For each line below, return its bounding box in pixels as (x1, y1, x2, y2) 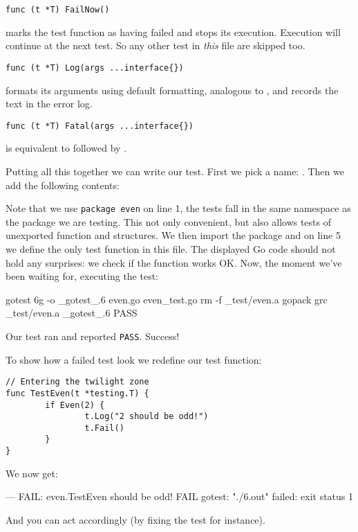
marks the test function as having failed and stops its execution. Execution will (6, 24, 341, 39)
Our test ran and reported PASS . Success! (6, 328, 180, 343)
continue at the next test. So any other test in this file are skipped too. (6, 38, 305, 53)
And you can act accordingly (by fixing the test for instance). (6, 512, 265, 526)
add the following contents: (6, 177, 120, 192)
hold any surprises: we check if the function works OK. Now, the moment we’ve (6, 255, 342, 269)
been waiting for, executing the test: (6, 269, 159, 283)
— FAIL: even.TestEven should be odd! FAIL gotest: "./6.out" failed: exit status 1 (6, 489, 354, 504)
